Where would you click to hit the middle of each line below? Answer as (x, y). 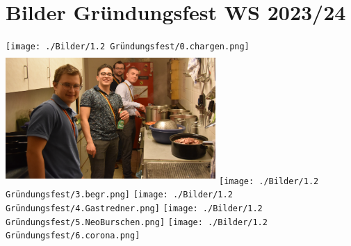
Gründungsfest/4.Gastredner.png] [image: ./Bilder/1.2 (134, 209)
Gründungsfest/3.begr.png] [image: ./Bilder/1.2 (119, 195)
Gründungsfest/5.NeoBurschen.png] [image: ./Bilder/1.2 (137, 222)
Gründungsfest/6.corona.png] (73, 236)
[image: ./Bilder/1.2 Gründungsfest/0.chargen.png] (128, 47)
